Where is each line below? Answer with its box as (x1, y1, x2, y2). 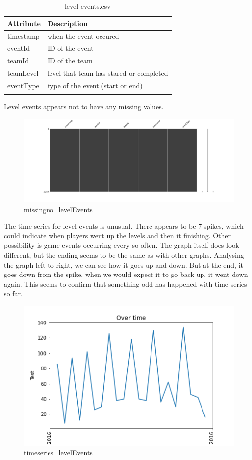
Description (47, 18, 88, 28)
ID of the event (47, 43, 94, 53)
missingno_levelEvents (24, 204, 93, 214)
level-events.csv (64, 1, 111, 11)
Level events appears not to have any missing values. (4, 101, 164, 112)
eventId (7, 43, 30, 53)
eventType (7, 80, 39, 90)
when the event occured (47, 31, 119, 41)
